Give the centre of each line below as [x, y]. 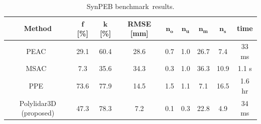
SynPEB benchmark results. [130, 6]
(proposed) [38, 113]
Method [38, 28]
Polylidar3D [38, 103]
